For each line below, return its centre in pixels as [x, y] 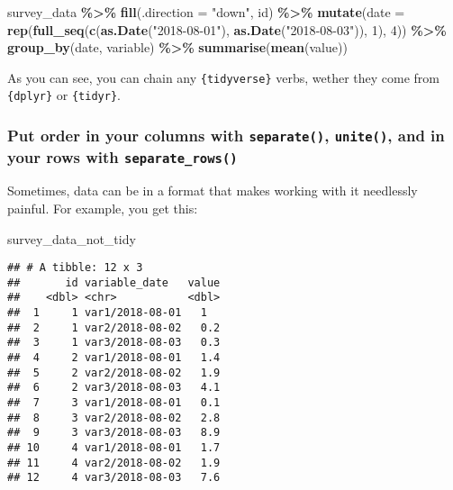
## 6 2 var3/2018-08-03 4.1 [114, 388]
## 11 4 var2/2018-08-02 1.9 [114, 463]
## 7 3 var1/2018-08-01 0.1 [114, 403]
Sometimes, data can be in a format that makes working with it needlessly [213, 191]
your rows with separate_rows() [122, 156]
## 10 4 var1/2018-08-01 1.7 [114, 448]
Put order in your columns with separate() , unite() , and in [226, 136]
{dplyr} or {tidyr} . [64, 95]
